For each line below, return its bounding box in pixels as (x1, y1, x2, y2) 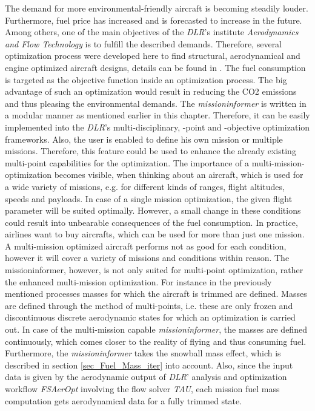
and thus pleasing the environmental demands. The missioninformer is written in (5, 97, 307, 109)
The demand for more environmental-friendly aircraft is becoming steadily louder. (5, 2, 308, 14)
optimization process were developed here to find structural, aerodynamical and (5, 49, 300, 62)
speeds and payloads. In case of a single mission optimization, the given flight (5, 192, 293, 205)
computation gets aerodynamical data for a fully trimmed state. (5, 394, 242, 407)
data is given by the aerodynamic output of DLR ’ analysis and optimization (5, 370, 287, 383)
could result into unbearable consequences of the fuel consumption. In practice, (5, 216, 298, 228)
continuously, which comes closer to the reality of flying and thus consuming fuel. (5, 335, 307, 347)
